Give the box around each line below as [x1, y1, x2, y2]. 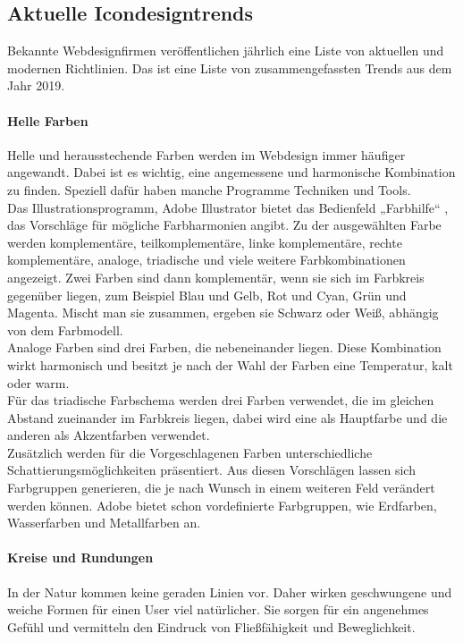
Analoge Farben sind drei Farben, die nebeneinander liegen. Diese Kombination [7, 338, 442, 357]
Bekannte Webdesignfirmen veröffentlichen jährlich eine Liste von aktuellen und [7, 41, 444, 60]
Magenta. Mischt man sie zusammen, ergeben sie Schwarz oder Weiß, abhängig [7, 303, 439, 322]
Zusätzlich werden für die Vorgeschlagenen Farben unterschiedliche [7, 443, 373, 461]
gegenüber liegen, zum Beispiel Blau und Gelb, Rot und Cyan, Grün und [7, 285, 407, 304]
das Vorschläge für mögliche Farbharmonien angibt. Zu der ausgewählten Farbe [7, 215, 442, 234]
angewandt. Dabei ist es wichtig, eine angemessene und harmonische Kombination [7, 163, 456, 182]
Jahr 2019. [7, 76, 65, 95]
